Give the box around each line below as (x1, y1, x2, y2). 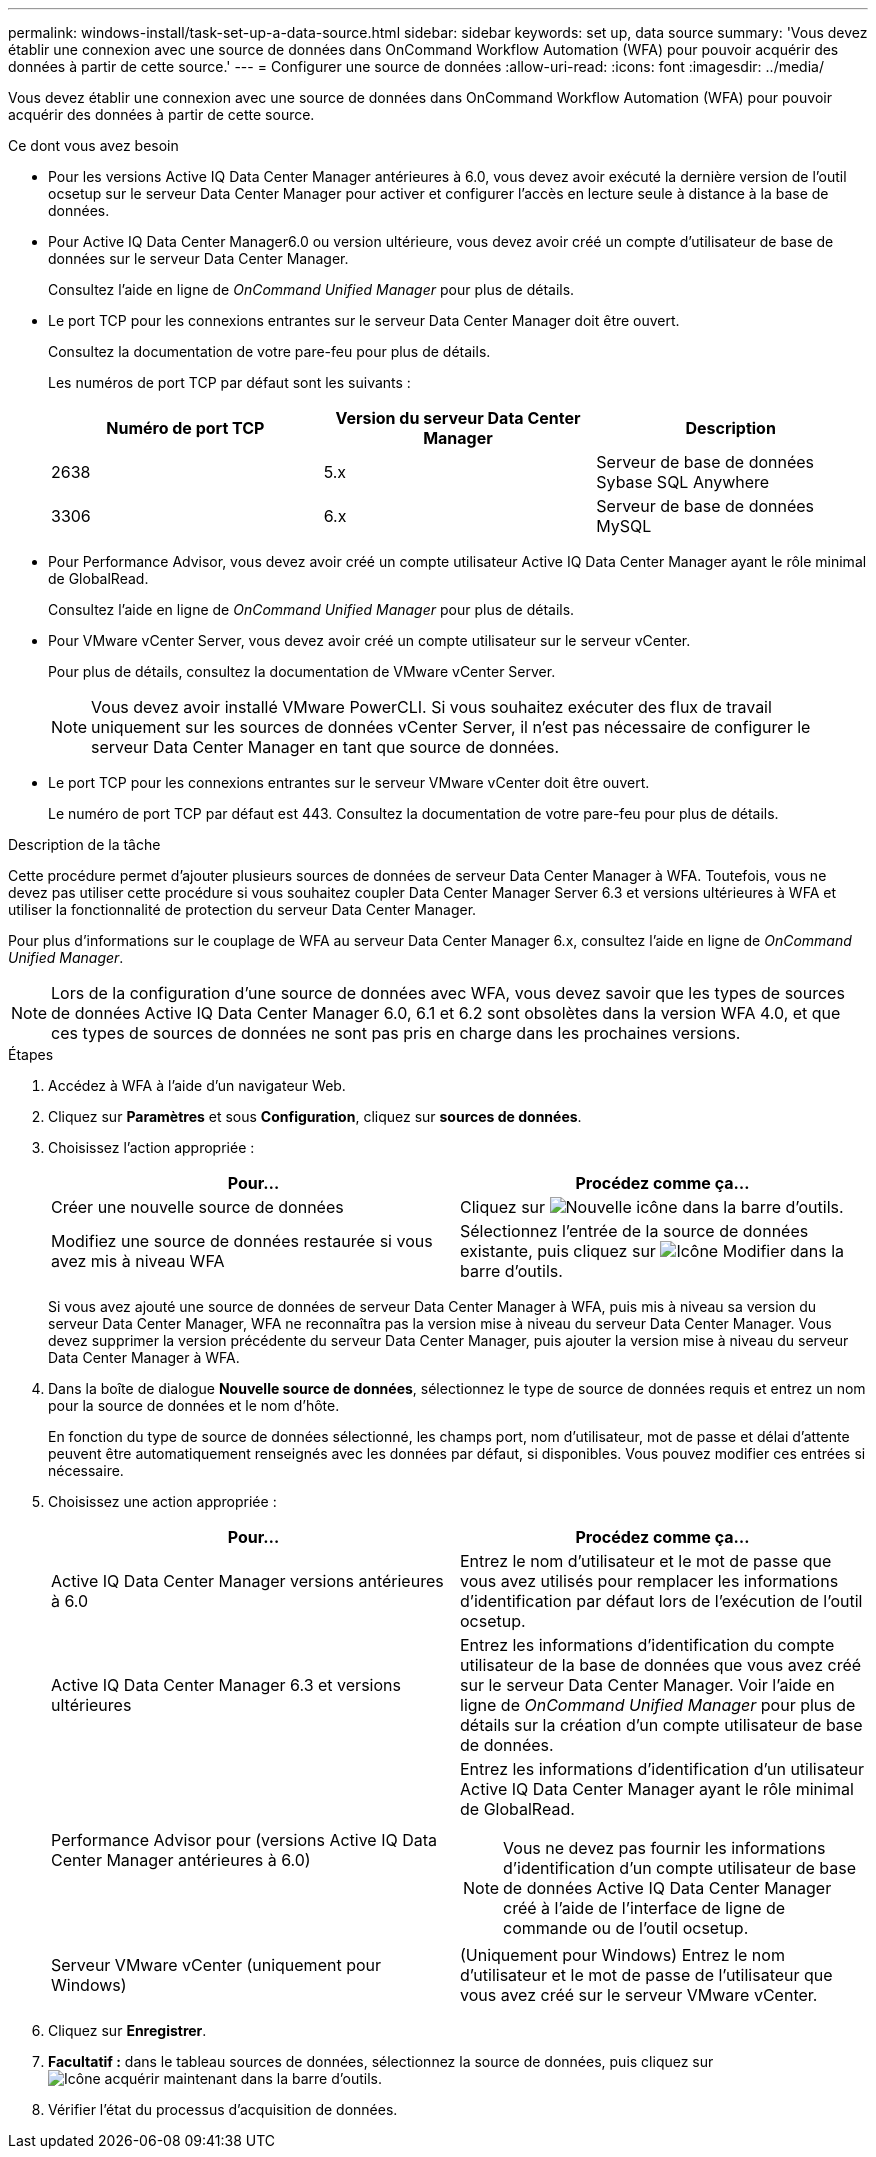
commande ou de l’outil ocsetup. (503, 1918, 749, 1938)
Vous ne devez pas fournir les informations (503, 1838, 826, 1858)
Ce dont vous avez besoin (8, 137, 179, 154)
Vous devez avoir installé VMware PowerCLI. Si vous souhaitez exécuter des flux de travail (91, 697, 772, 717)
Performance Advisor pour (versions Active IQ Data (51, 1830, 438, 1850)
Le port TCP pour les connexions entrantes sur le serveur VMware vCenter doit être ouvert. (48, 774, 650, 791)
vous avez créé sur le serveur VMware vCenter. (460, 1985, 818, 2005)
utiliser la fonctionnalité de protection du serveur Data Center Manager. (8, 901, 477, 918)
